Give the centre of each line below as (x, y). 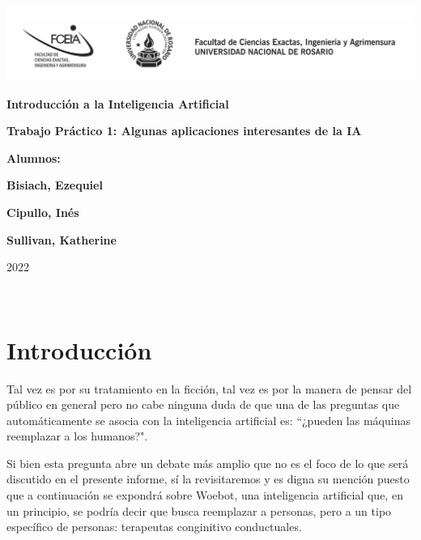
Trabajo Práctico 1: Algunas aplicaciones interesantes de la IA (184, 131)
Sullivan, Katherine (62, 239)
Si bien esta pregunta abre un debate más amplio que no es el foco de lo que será (208, 463)
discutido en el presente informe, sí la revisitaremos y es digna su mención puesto (208, 479)
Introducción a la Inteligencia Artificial (118, 103)
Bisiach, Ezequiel (55, 185)
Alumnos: (34, 157)
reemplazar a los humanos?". (77, 436)
